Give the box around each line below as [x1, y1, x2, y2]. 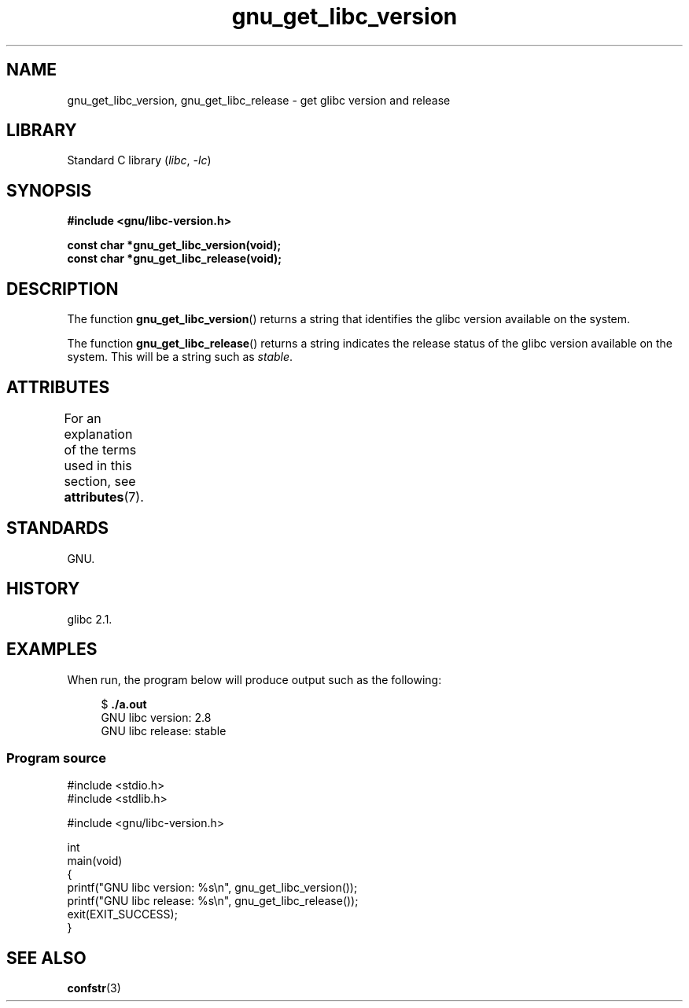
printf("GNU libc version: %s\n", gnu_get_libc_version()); [67, 881, 358, 895]
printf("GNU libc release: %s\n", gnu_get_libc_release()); [67, 894, 359, 908]
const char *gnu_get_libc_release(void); [67, 252, 282, 266]
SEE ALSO [6, 947, 87, 968]
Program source [6, 749, 106, 766]
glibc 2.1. [67, 612, 112, 626]
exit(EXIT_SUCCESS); [67, 907, 178, 922]
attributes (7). [64, 488, 144, 505]
